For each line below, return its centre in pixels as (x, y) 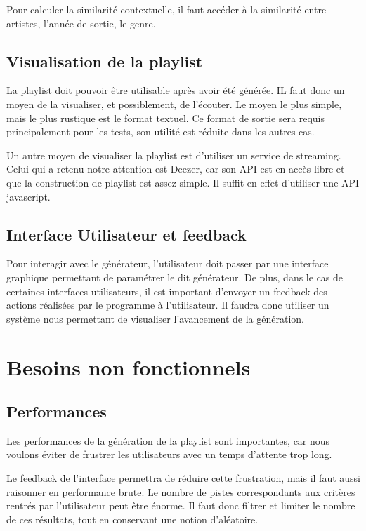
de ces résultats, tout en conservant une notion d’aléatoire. (132, 519)
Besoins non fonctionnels (129, 367)
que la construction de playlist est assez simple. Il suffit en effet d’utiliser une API (183, 182)
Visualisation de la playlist (105, 61)
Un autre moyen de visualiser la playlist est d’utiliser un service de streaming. (174, 155)
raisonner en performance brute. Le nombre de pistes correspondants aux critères (181, 491)
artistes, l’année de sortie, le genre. (81, 23)
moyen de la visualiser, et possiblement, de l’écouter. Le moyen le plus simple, (174, 103)
